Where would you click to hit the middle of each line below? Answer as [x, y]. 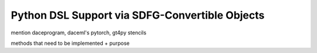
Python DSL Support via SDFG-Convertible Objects [138, 15]
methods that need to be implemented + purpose [70, 43]
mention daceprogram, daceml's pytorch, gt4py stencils [79, 33]
